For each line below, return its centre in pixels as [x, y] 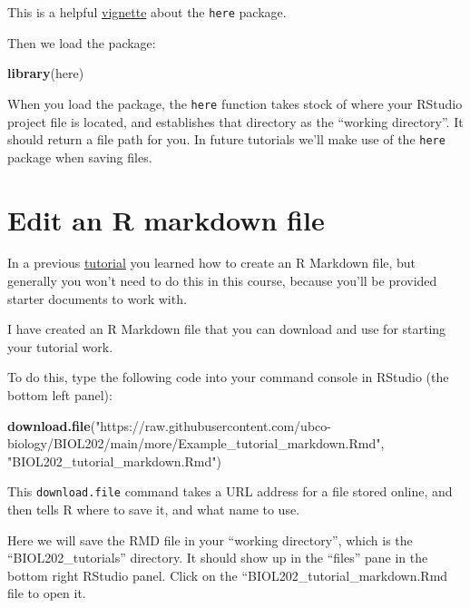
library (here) [46, 73]
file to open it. [47, 593]
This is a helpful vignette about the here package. [147, 12]
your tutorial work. [60, 346]
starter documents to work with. [97, 298]
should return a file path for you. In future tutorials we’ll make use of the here [226, 139]
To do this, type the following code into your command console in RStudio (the [228, 377]
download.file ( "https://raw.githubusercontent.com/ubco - [169, 425]
